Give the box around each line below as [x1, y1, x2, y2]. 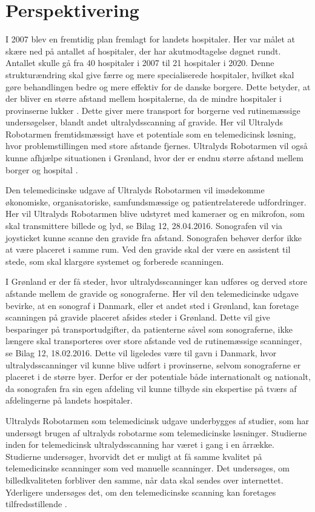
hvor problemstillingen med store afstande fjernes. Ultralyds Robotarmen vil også [5, 139, 308, 152]
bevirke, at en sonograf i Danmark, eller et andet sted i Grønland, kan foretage [5, 299, 299, 311]
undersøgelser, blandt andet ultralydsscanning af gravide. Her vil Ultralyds [5, 116, 283, 128]
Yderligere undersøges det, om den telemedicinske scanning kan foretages [5, 485, 276, 498]
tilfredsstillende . [5, 497, 67, 510]
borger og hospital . [5, 163, 78, 176]
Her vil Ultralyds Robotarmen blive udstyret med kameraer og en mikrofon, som [5, 207, 305, 220]
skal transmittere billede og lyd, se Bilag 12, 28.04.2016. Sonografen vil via [5, 219, 283, 232]
